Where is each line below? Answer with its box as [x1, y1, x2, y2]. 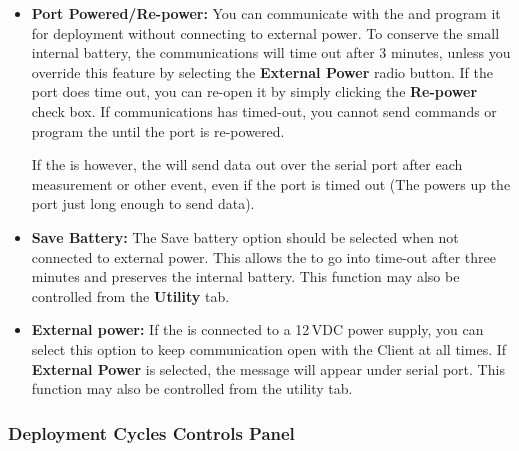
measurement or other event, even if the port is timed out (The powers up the [31, 173, 511, 194]
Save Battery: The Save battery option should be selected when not [31, 226, 459, 247]
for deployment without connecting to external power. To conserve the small [31, 22, 500, 43]
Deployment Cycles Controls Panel [8, 420, 295, 445]
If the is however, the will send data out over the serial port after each [31, 154, 463, 175]
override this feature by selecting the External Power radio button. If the [31, 61, 493, 82]
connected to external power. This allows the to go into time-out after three [31, 246, 497, 267]
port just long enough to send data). [31, 193, 255, 214]
